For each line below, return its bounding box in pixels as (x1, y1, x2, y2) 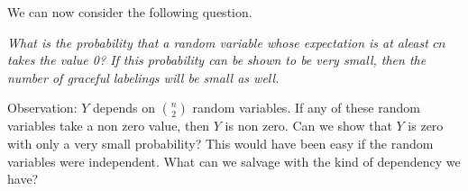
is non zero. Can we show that (225, 116, 392, 135)
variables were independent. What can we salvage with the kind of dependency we (7, 151, 461, 170)
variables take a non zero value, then (7, 116, 210, 135)
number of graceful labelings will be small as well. (7, 68, 280, 86)
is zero (408, 116, 444, 135)
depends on (92, 98, 155, 117)
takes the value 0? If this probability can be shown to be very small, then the (7, 50, 427, 69)
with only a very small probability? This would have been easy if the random (7, 133, 434, 152)
